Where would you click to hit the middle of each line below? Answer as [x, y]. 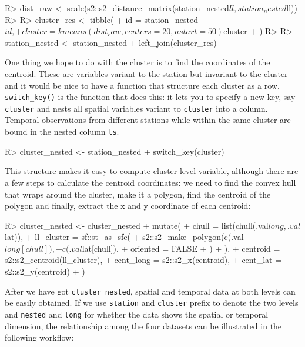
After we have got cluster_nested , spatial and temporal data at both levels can [150, 291]
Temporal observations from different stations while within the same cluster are [148, 120]
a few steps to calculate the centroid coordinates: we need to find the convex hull [150, 182]
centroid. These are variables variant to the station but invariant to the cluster [146, 73]
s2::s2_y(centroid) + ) [45, 271]
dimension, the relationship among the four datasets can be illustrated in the [143, 326]
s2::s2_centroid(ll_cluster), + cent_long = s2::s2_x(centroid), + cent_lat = [143, 260]
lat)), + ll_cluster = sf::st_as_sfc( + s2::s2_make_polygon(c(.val [124, 237]
